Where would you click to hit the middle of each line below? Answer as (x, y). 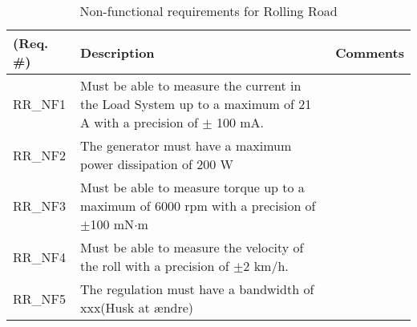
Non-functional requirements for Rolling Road (208, 11)
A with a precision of (139, 122)
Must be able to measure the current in (191, 85)
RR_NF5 (40, 298)
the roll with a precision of (155, 266)
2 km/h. (266, 266)
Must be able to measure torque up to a (192, 187)
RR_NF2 (40, 155)
